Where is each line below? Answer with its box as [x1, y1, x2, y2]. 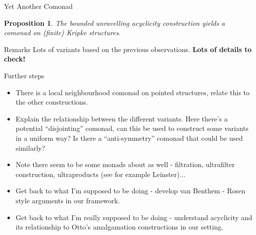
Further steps [4, 70, 45, 80]
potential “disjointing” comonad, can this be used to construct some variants [15, 123, 249, 133]
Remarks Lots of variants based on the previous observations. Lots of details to [4, 44, 252, 54]
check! [4, 54, 26, 64]
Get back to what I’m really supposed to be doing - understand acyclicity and [15, 212, 253, 222]
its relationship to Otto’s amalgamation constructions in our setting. [15, 222, 223, 232]
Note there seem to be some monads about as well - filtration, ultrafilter [15, 159, 235, 170]
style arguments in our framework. [15, 195, 120, 205]
